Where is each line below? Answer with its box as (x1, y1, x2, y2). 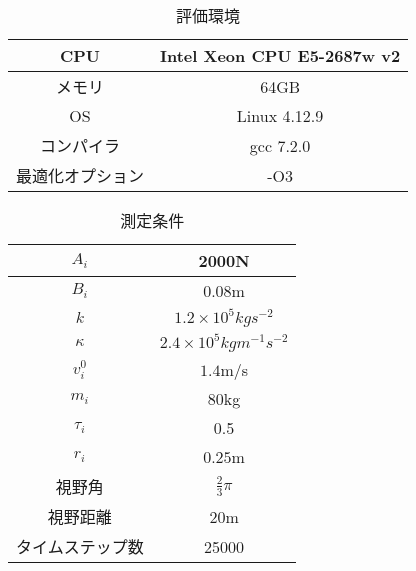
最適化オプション (16, 164, 145, 187)
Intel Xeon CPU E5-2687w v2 (160, 44, 401, 67)
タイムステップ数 (16, 535, 144, 558)
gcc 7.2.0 (249, 133, 311, 157)
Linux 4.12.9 (236, 104, 324, 127)
